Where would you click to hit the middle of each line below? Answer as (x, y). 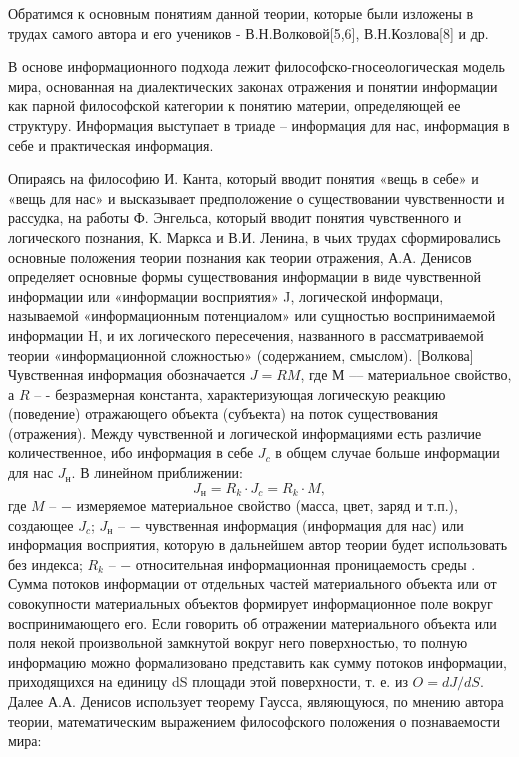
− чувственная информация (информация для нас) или (296, 524)
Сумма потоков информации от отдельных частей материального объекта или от (252, 583)
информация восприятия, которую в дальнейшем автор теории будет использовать (258, 544)
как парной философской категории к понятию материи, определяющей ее (234, 105)
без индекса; (45, 563)
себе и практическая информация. (111, 144)
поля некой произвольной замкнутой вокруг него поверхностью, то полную (238, 642)
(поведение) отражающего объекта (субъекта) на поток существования (223, 413)
